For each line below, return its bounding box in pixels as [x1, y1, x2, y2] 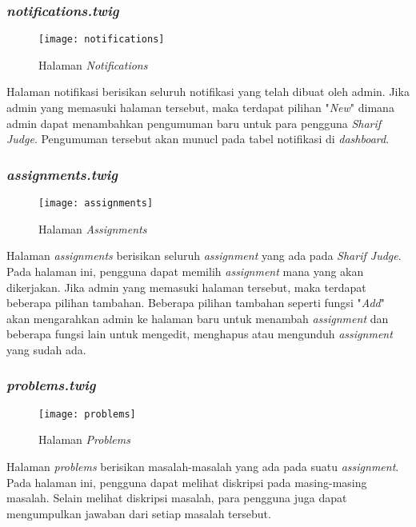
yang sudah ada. [6, 341, 86, 357]
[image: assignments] [38, 198, 154, 210]
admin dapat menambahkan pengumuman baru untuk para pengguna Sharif [6, 114, 382, 131]
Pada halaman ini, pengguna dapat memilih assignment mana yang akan [6, 262, 364, 279]
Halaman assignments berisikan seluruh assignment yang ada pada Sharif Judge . [6, 247, 402, 264]
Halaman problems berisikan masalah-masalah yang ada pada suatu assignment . [6, 457, 399, 474]
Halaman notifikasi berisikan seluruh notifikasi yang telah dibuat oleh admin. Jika [6, 83, 410, 100]
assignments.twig [6, 164, 118, 184]
